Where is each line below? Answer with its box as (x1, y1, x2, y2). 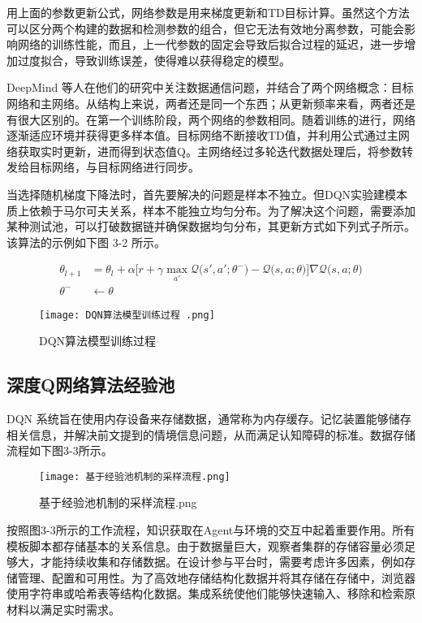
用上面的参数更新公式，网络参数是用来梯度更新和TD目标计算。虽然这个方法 (6, 4, 410, 20)
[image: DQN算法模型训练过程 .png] (39, 309, 215, 321)
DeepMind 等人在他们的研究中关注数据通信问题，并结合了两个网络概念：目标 (6, 79, 414, 96)
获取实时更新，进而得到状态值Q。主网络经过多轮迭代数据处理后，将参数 (17, 142, 402, 159)
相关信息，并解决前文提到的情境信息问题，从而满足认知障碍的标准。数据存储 (6, 426, 416, 443)
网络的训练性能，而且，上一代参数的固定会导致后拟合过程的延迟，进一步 (17, 36, 404, 53)
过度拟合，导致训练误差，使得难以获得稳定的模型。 (17, 51, 291, 68)
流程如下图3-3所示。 (6, 442, 113, 459)
